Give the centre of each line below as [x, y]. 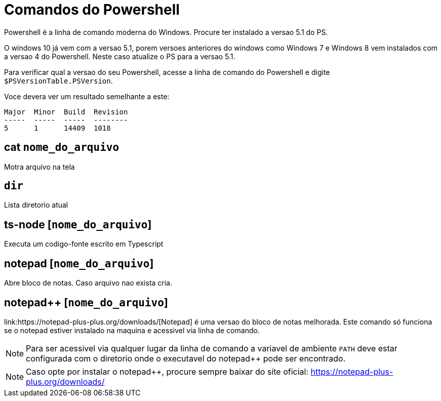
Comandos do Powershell [92, 10]
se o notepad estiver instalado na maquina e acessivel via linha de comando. [132, 330]
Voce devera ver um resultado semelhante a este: [87, 96]
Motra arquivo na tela [39, 167]
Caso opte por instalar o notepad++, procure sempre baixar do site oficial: [167, 371]
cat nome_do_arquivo [62, 147]
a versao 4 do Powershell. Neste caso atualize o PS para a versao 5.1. [120, 56]
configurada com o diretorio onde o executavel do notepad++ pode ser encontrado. [186, 358]
